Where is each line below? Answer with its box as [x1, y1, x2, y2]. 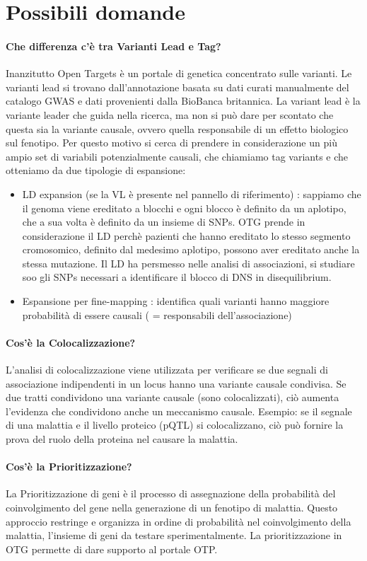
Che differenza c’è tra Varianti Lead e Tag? [6, 38, 221, 53]
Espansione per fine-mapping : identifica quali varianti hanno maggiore [22, 294, 330, 308]
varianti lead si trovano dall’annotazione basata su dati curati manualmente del [6, 79, 349, 94]
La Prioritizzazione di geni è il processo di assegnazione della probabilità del [6, 486, 336, 501]
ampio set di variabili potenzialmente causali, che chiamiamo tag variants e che [6, 149, 349, 163]
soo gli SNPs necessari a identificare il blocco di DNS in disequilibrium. [22, 270, 332, 284]
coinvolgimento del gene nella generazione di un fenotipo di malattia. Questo [6, 500, 338, 515]
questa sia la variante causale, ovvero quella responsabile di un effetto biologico [6, 121, 349, 136]
